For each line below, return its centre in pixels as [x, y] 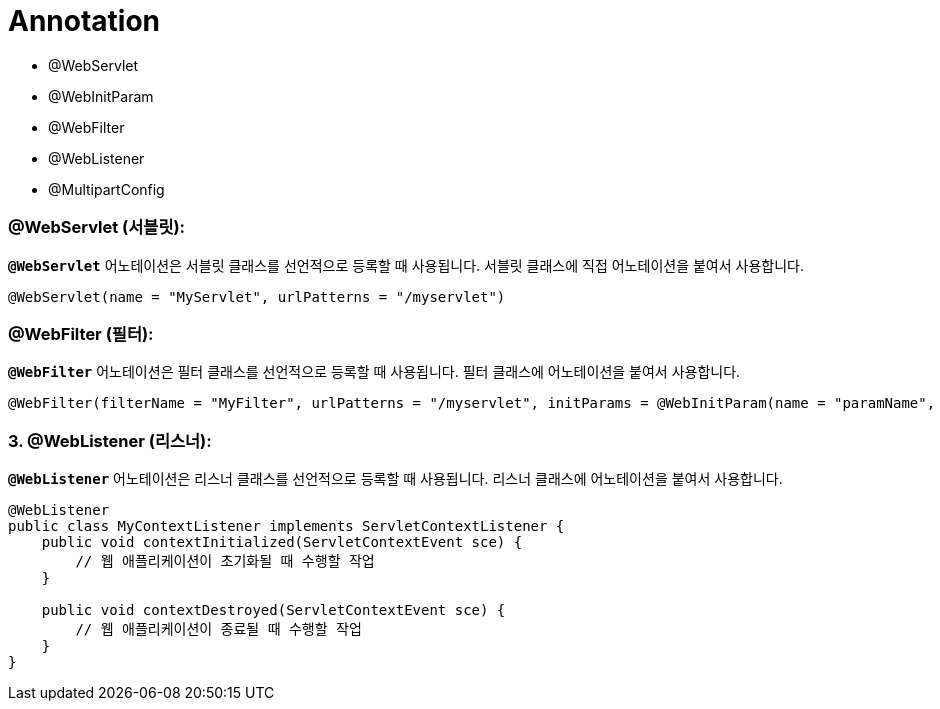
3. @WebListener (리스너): [110, 440]
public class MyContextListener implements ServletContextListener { [286, 526]
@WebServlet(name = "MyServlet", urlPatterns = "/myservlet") [257, 296]
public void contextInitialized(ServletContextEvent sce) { [282, 542]
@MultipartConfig [106, 189]
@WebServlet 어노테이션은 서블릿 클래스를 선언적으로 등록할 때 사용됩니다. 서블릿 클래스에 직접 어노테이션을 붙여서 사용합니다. [406, 265]
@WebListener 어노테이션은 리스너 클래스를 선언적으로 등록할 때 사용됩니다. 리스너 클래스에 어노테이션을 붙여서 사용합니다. [395, 478]
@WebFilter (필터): [81, 333]
